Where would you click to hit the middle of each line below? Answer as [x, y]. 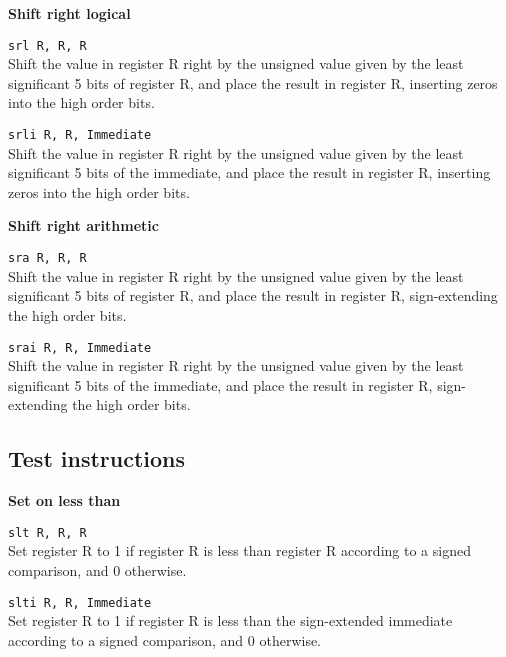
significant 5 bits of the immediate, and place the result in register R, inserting [249, 172]
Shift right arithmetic [83, 225]
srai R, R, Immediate [80, 347]
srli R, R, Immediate [80, 135]
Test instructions [97, 458]
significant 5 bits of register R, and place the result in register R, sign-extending [253, 295]
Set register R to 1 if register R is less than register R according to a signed [239, 550]
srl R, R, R [47, 45]
